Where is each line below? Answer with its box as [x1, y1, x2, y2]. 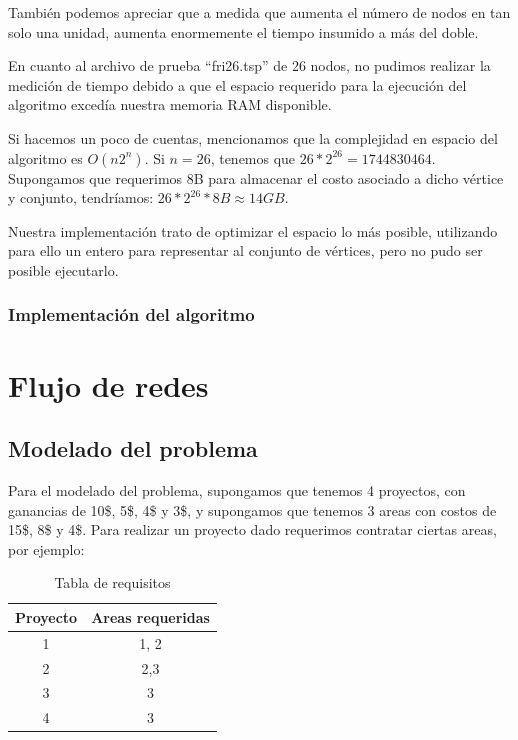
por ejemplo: [8, 538, 85, 559]
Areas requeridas [91, 606, 210, 627]
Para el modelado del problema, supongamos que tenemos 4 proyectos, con [8, 479, 466, 500]
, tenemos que [210, 147, 296, 168]
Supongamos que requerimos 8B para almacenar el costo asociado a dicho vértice [8, 167, 504, 188]
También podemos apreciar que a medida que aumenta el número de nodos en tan [8, 2, 511, 22]
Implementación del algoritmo [8, 302, 255, 327]
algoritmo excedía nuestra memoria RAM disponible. [8, 94, 332, 115]
